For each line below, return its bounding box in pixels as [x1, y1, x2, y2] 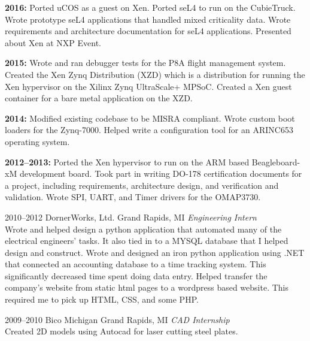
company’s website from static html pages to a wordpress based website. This [5, 281, 289, 294]
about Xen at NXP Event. [5, 36, 102, 49]
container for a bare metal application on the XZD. [5, 92, 193, 104]
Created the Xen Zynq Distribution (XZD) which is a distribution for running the [5, 68, 305, 80]
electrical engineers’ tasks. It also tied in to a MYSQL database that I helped [5, 234, 288, 247]
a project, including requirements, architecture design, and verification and [5, 179, 279, 191]
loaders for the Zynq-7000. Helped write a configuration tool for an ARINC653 [5, 123, 293, 136]
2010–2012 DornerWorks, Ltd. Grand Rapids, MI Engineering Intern [5, 210, 257, 223]
